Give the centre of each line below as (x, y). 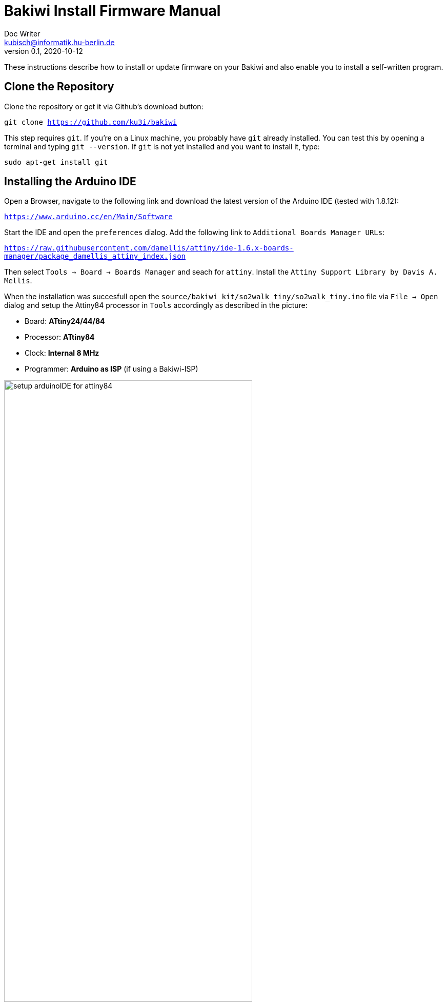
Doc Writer (22, 33)
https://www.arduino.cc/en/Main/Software (88, 217)
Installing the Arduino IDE (70, 182)
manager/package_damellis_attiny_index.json (95, 256)
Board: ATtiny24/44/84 (65, 321)
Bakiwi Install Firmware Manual (113, 11)
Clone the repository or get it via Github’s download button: (104, 106)
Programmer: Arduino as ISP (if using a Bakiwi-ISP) (111, 369)
